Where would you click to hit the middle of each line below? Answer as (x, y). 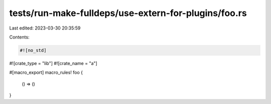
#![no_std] (33, 50)
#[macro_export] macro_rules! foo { (46, 72)
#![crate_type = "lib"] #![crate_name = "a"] (53, 63)
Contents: (19, 37)
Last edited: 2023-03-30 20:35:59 (45, 28)
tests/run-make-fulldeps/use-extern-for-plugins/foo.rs (128, 13)
